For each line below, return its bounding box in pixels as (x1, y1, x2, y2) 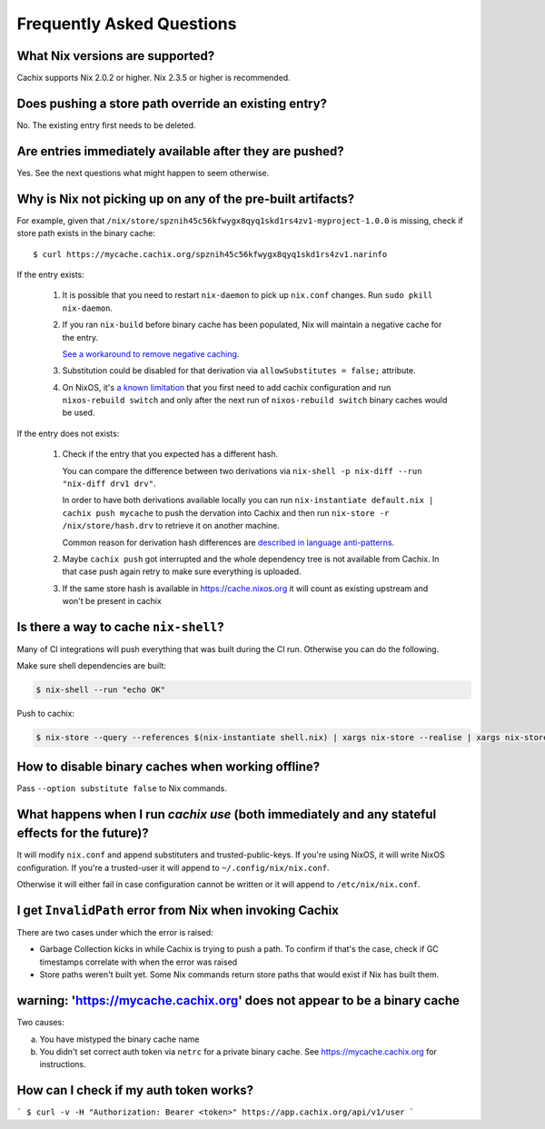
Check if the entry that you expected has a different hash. (62, 449, 279, 460)
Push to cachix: (16, 708, 74, 719)
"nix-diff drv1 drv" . (62, 478, 156, 490)
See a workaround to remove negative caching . (62, 348, 240, 359)
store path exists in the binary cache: (16, 228, 156, 239)
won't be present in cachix (62, 596, 163, 607)
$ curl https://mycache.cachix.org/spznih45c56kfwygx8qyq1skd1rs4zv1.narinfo (33, 249, 388, 259)
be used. (62, 407, 95, 418)
